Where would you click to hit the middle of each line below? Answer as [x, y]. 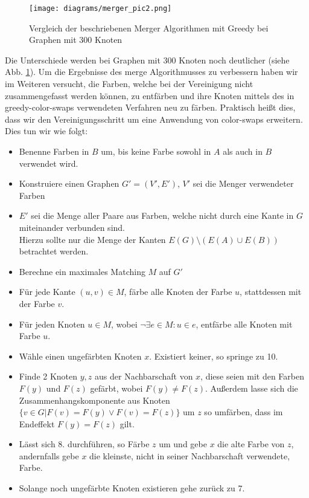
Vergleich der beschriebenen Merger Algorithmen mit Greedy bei [149, 27]
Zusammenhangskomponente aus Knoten [94, 400]
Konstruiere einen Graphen [69, 183]
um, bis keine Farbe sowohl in [156, 151]
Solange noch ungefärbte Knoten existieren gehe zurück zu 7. [132, 488]
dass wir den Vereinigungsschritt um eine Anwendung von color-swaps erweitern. [154, 119]
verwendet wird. [49, 163]
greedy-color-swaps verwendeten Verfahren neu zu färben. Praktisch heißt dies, [150, 107]
